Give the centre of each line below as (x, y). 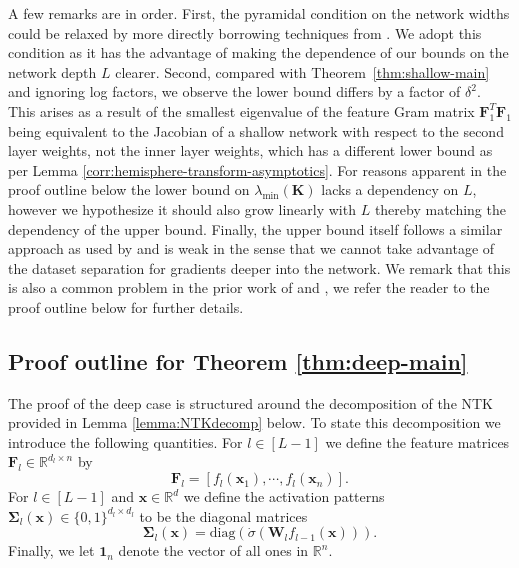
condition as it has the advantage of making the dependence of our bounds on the (258, 52)
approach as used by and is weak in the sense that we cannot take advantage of (251, 248)
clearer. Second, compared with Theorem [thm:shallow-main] (302, 71)
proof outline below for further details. (126, 306)
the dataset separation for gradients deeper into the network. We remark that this (259, 267)
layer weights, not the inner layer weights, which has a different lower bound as (250, 150)
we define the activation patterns (284, 496)
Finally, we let (51, 550)
